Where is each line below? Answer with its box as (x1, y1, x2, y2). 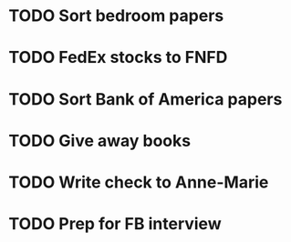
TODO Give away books (8, 130, 192, 151)
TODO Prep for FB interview (8, 214, 222, 235)
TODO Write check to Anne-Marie (8, 172, 269, 192)
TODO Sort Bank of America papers (8, 88, 283, 109)
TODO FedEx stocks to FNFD (8, 47, 228, 68)
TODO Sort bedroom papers (8, 5, 224, 26)
